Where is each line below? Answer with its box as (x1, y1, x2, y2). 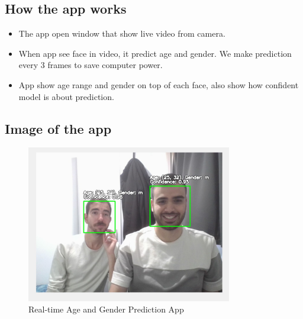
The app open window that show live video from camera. (18, 27, 225, 40)
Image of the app (5, 119, 112, 137)
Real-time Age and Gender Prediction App (28, 303, 184, 315)
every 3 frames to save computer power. (18, 59, 163, 71)
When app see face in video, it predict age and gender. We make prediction (18, 47, 292, 59)
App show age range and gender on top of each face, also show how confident (18, 78, 299, 91)
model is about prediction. (18, 90, 114, 102)
